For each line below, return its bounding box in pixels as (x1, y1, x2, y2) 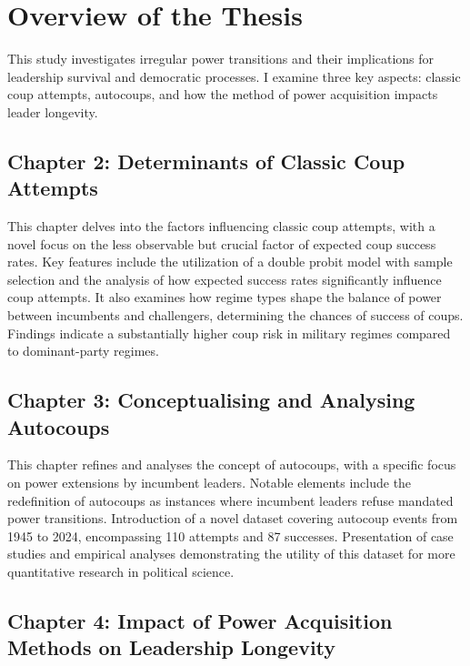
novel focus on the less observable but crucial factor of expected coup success (7, 234, 436, 253)
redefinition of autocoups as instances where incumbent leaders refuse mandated (7, 490, 454, 510)
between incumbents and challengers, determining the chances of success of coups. (7, 306, 464, 325)
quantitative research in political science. (7, 562, 235, 580)
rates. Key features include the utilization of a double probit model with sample (7, 252, 453, 271)
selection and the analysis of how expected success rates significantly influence (7, 269, 442, 288)
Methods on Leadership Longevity (7, 633, 336, 661)
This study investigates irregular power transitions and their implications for (7, 49, 435, 68)
